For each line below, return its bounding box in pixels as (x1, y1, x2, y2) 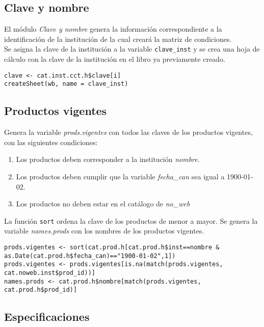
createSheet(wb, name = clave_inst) (4, 80, 128, 88)
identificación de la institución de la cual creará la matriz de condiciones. (4, 33, 232, 44)
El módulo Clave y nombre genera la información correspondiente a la (4, 24, 222, 34)
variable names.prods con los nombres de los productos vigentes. (4, 225, 204, 236)
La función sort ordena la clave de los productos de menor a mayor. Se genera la (4, 215, 258, 226)
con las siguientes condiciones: (4, 136, 98, 147)
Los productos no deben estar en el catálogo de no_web (16, 198, 190, 209)
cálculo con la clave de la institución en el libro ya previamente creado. (4, 54, 225, 64)
